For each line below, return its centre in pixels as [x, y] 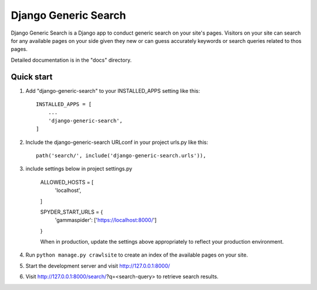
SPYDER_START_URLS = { [72, 212]
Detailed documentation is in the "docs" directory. [71, 60]
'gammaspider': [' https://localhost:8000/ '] [106, 220]
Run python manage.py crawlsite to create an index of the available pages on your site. [137, 255]
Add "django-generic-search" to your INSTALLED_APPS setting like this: [113, 90]
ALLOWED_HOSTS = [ [67, 182]
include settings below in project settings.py [79, 169]
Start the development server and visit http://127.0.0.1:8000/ [98, 266]
